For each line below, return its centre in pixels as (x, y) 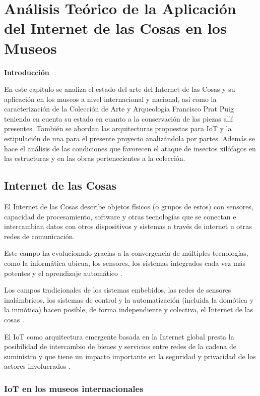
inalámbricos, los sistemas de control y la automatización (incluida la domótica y (129, 299)
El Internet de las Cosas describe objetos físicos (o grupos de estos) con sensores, (129, 207)
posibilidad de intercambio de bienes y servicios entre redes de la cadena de (120, 346)
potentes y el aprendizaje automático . (63, 273)
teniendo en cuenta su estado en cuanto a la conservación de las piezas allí (119, 118)
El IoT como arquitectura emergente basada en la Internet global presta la (119, 336)
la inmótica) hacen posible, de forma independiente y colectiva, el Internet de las (129, 309)
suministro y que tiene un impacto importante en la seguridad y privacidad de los (130, 356)
